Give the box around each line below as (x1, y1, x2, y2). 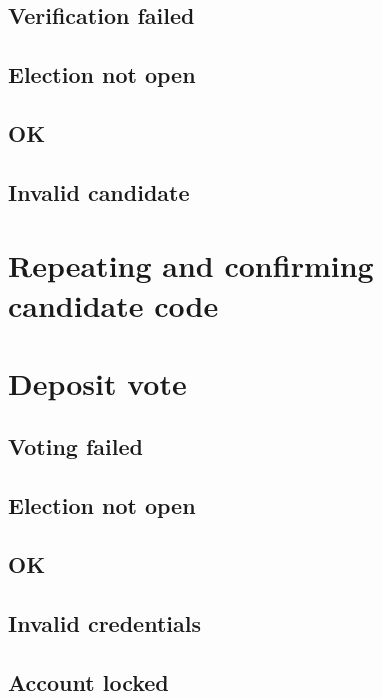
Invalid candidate (8, 176, 190, 207)
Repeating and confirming (8, 245, 374, 286)
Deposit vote (8, 362, 187, 403)
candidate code (8, 284, 219, 325)
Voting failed (8, 431, 143, 462)
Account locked (8, 666, 169, 697)
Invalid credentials (8, 607, 201, 638)
